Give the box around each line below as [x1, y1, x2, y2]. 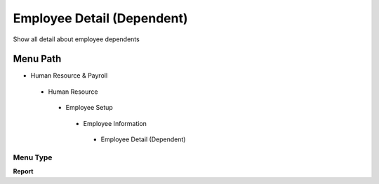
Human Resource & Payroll [30, 71, 108, 80]
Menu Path [13, 53, 62, 65]
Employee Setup [65, 104, 114, 112]
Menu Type [13, 153, 53, 162]
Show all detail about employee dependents [13, 35, 140, 43]
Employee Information [83, 119, 147, 127]
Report [13, 167, 34, 176]
